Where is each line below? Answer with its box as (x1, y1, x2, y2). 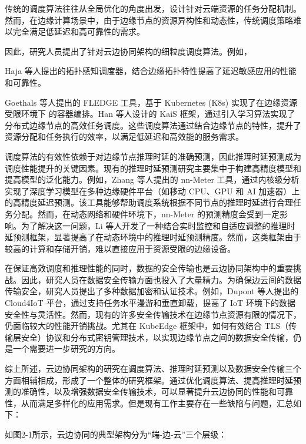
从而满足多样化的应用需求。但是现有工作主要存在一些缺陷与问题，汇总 (21, 396, 293, 409)
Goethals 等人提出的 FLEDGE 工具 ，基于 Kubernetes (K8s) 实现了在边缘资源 (5, 96, 297, 108)
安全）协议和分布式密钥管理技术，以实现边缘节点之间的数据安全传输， (21, 331, 293, 343)
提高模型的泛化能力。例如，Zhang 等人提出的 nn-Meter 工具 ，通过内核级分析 (5, 173, 300, 186)
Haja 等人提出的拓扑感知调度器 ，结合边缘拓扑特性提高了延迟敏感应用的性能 (5, 65, 297, 77)
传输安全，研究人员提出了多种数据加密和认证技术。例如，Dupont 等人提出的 (5, 285, 299, 297)
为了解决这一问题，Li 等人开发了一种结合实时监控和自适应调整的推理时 (21, 219, 295, 231)
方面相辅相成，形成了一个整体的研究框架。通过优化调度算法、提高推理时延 (5, 374, 293, 386)
